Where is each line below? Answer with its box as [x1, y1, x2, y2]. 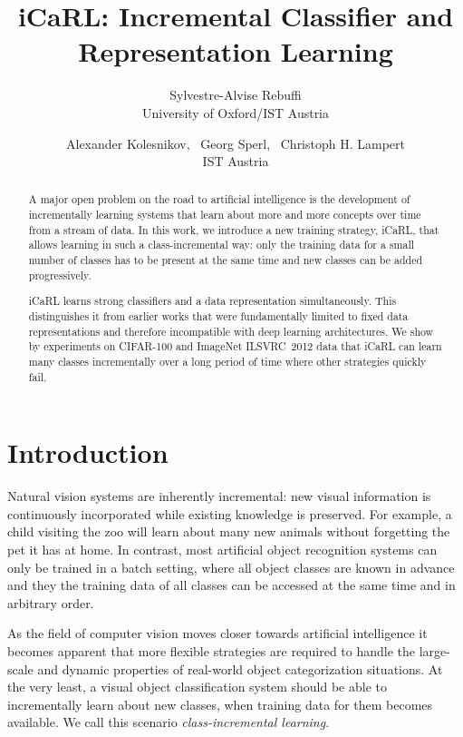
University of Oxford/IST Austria [141, 103, 330, 122]
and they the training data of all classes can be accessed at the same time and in [7, 575, 456, 595]
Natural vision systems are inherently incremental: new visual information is [7, 486, 431, 506]
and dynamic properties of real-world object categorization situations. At [37, 659, 443, 678]
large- [419, 641, 450, 660]
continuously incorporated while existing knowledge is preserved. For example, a [7, 504, 452, 523]
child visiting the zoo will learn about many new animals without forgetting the [7, 522, 450, 541]
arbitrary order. [7, 593, 94, 612]
